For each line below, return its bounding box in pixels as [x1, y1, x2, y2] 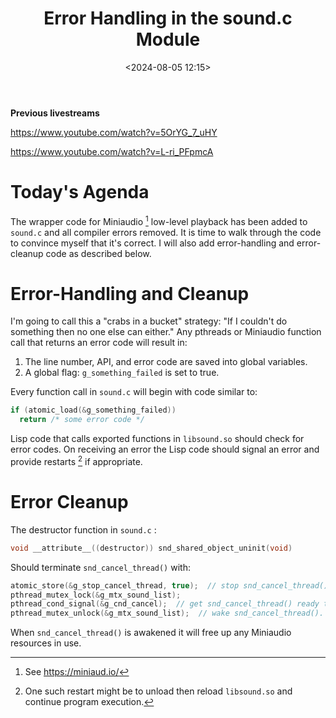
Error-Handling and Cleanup [10, 282, 250, 305]
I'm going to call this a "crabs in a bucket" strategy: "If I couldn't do [10, 315, 288, 327]
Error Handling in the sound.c [43, 7, 293, 30]
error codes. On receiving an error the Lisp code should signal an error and [10, 443, 320, 456]
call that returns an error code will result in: [10, 337, 188, 349]
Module [135, 28, 201, 51]
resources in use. [10, 637, 82, 649]
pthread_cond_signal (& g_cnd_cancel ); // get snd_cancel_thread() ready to [10, 599, 333, 609]
